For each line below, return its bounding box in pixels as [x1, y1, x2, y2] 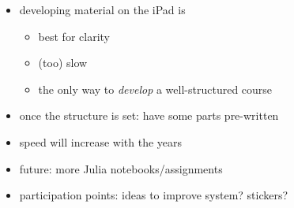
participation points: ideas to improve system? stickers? [19, 187, 288, 203]
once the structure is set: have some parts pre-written [19, 107, 279, 124]
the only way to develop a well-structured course [38, 80, 273, 97]
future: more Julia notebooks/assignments [19, 160, 223, 176]
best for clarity [38, 28, 110, 44]
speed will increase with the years [19, 133, 183, 150]
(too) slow [38, 54, 88, 71]
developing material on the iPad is [19, 2, 186, 17]
